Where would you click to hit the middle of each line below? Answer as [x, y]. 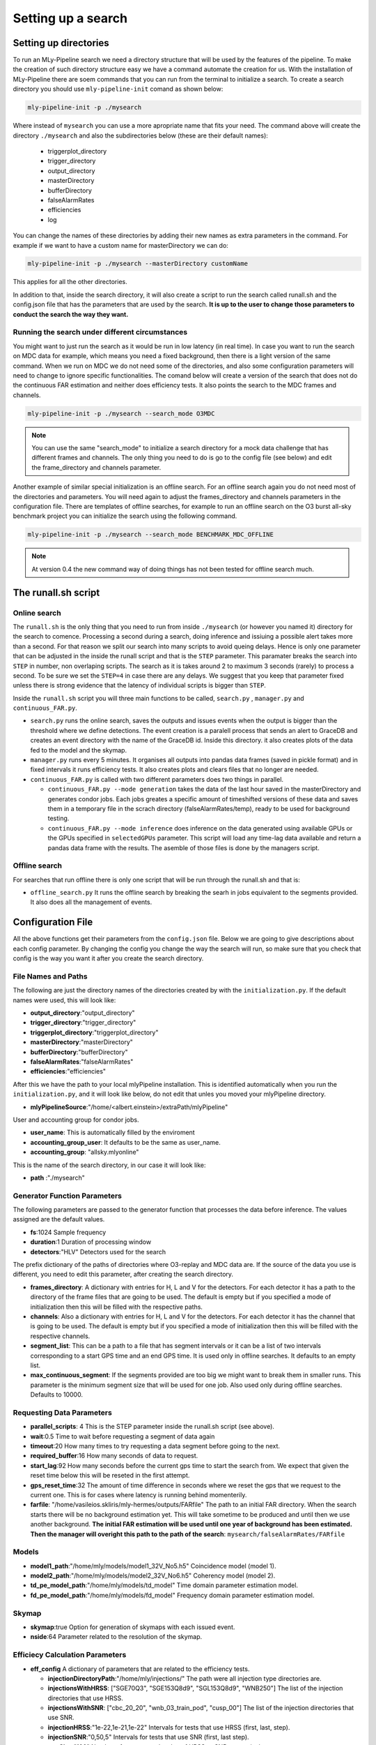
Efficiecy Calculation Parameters [70, 1655]
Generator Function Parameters [67, 1196]
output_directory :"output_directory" [83, 1013]
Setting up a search [70, 18]
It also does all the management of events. [91, 902]
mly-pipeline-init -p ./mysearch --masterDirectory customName [138, 264]
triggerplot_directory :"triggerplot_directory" [94, 1032]
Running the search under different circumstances [100, 332]
